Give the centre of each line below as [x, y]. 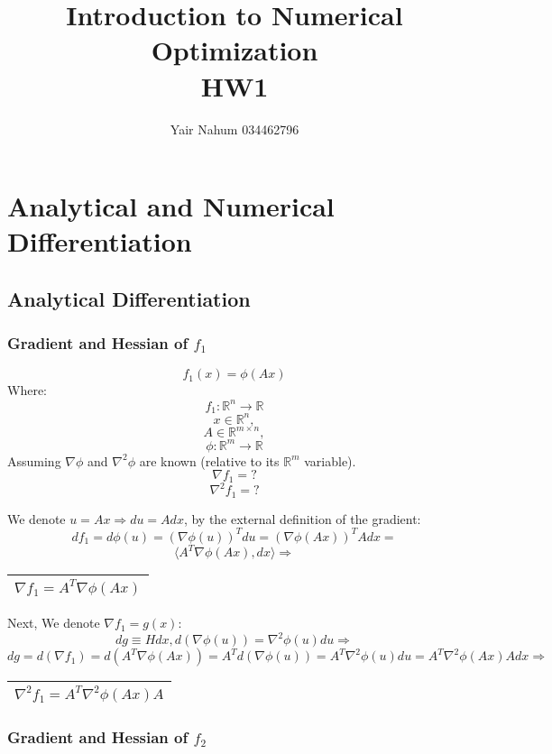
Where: [27, 390]
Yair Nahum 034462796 [235, 129]
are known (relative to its [209, 460]
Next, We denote [54, 623]
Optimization [235, 50]
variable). [330, 460]
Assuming [34, 460]
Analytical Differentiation [129, 298]
